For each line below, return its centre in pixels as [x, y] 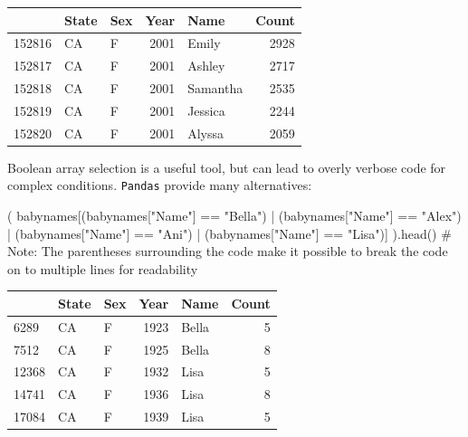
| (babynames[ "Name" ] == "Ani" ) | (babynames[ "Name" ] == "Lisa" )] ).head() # [229, 233]
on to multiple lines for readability [103, 268]
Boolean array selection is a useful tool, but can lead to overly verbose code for [227, 167]
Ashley [206, 66]
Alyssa [205, 133]
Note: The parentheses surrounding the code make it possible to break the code [228, 251]
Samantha [215, 88]
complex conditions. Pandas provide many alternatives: [160, 185]
